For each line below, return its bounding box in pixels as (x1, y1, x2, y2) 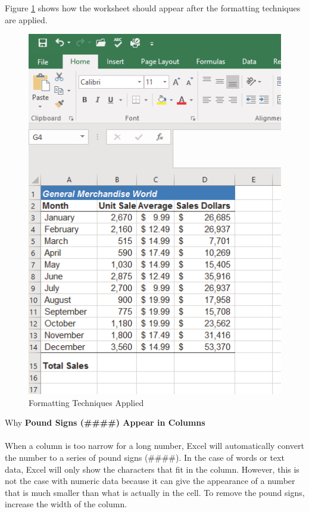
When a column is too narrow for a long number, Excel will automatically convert (5, 439, 304, 452)
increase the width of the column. (5, 498, 127, 510)
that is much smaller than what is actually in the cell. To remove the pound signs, (5, 486, 305, 498)
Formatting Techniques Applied (29, 396, 144, 408)
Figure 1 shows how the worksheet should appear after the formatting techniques (5, 2, 301, 14)
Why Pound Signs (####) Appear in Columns (5, 416, 205, 429)
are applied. (5, 13, 48, 26)
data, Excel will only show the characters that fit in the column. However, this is (5, 463, 299, 475)
